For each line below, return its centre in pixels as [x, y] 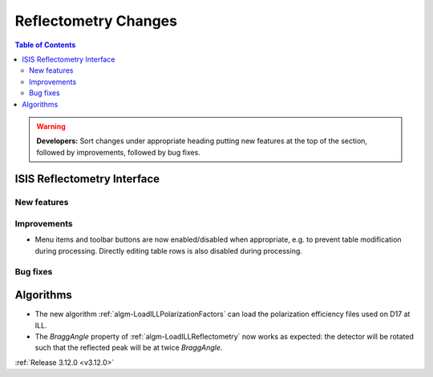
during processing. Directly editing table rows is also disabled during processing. [168, 251]
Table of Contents [45, 45]
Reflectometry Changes [96, 21]
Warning [51, 126]
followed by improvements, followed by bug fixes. [118, 152]
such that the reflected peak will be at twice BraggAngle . [129, 347]
